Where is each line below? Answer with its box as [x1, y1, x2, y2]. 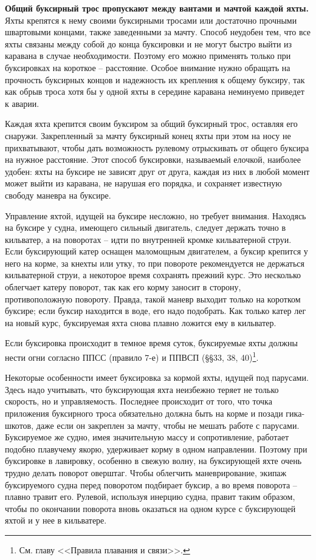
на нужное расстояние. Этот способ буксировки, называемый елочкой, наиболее [5, 153, 301, 166]
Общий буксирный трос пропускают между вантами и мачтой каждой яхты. [5, 2, 309, 14]
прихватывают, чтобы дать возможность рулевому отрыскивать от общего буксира [5, 141, 309, 154]
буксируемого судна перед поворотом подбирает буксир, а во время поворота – [5, 478, 297, 491]
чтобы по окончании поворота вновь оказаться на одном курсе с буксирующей [5, 502, 296, 514]
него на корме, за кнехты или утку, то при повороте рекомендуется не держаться [5, 256, 304, 269]
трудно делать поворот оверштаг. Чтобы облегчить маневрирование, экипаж [5, 466, 287, 479]
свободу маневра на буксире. [5, 188, 111, 201]
